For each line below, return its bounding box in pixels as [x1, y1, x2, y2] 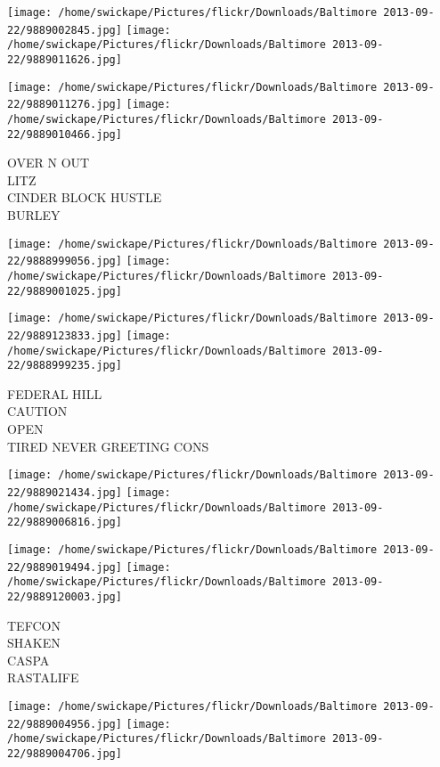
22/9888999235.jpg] [7, 359, 122, 372]
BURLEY [7, 206, 61, 224]
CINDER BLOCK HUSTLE [7, 188, 162, 207]
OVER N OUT [7, 153, 90, 172]
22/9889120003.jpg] [7, 590, 122, 603]
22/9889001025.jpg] [7, 284, 122, 298]
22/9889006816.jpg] [7, 516, 122, 529]
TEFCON [7, 616, 61, 634]
